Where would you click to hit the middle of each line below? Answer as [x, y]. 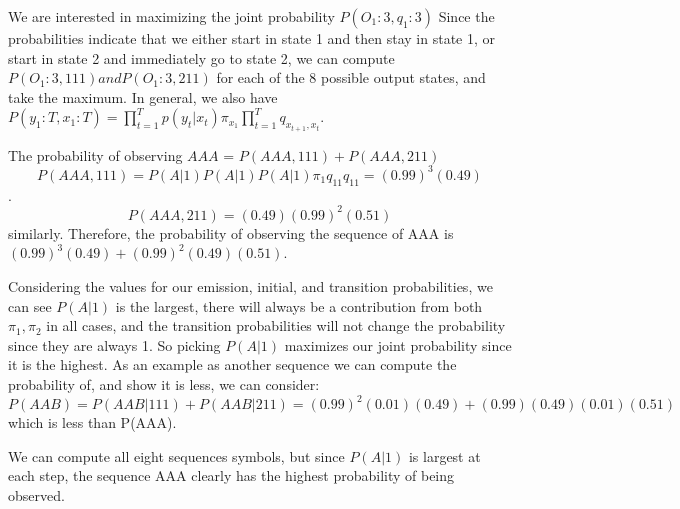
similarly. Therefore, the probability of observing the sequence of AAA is [231, 232]
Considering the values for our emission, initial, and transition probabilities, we [250, 285]
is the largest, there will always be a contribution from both [299, 305]
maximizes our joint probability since [398, 344]
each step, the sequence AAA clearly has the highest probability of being [231, 475]
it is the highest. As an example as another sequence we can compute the [232, 364]
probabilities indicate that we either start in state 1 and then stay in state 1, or [252, 38]
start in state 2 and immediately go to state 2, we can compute [201, 57]
